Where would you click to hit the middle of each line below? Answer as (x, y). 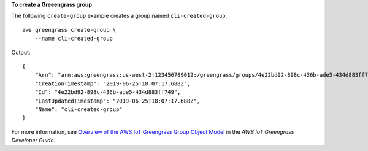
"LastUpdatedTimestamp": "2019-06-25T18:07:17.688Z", (117, 101)
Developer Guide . (33, 141)
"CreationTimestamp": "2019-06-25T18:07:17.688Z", (113, 83)
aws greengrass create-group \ (69, 30)
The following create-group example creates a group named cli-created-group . (119, 16)
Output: (21, 52)
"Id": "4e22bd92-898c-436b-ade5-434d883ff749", (108, 92)
